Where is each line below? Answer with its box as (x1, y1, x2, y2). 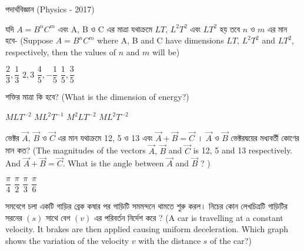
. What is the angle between (62, 157, 164, 169)
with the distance (138, 234, 201, 246)
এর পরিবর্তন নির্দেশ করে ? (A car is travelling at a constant (93, 211, 283, 223)
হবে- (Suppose (5, 34, 54, 46)
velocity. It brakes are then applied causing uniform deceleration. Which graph (5, 223, 289, 235)
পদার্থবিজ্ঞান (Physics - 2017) (5, 3, 95, 15)
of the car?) (210, 234, 252, 246)
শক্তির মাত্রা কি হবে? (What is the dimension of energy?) (5, 91, 189, 103)
